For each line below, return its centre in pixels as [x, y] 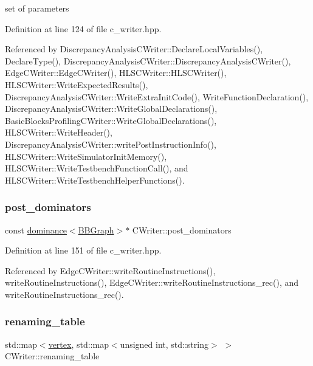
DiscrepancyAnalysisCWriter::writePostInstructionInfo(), [111, 144]
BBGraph [96, 230]
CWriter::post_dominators [182, 230]
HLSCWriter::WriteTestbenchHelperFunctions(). [95, 180]
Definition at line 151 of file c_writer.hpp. [83, 250]
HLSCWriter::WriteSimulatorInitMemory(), [86, 156]
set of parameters [37, 8]
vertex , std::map [78, 344]
